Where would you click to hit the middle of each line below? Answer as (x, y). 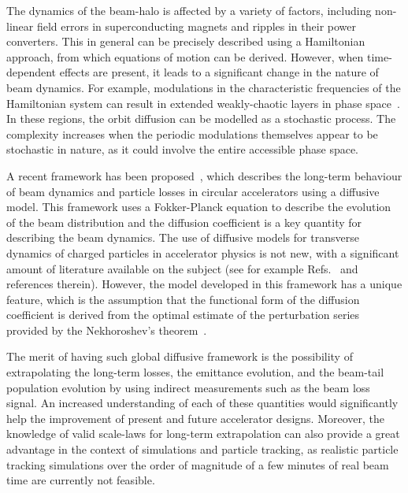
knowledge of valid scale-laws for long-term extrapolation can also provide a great (203, 434)
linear (20, 26)
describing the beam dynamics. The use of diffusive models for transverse (183, 237)
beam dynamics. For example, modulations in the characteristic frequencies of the (204, 87)
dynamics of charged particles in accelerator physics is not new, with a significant (203, 252)
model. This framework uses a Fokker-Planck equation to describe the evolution (199, 207)
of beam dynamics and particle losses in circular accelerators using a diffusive (193, 191)
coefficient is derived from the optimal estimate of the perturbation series (183, 315)
